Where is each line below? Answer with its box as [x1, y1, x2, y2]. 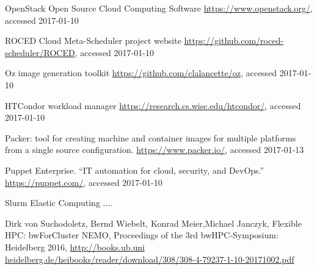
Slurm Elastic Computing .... [5, 196, 113, 209]
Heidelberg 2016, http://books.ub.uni [5, 240, 145, 253]
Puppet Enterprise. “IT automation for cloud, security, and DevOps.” [5, 163, 264, 176]
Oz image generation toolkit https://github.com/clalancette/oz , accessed [5, 66, 277, 79]
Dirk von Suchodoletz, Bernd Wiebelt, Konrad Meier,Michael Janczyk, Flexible [5, 216, 302, 229]
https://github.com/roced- [184, 34, 283, 47]
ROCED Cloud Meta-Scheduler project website [5, 34, 181, 47]
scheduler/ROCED [5, 46, 75, 59]
